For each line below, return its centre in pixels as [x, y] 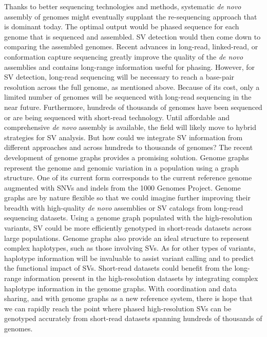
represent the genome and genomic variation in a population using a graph [122, 167]
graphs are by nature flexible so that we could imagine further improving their [127, 198]
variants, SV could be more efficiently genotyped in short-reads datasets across [128, 228]
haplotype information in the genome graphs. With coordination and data [120, 288]
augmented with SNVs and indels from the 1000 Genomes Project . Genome [122, 187]
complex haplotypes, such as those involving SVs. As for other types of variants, [130, 248]
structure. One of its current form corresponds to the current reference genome [128, 177]
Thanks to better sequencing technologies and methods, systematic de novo [123, 6]
